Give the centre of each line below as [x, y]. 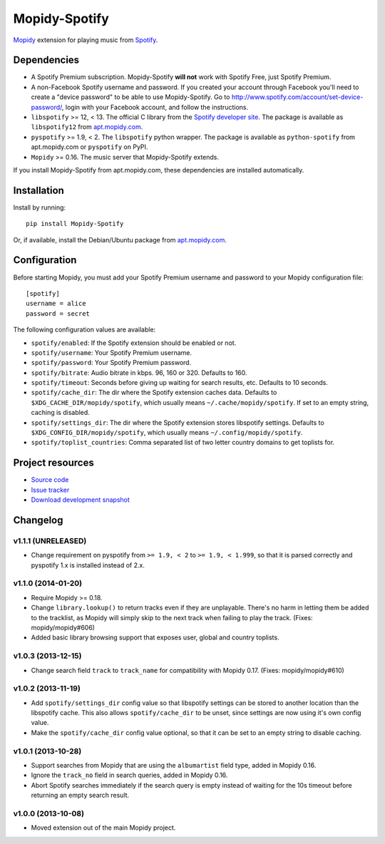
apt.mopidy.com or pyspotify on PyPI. [89, 147]
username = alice [56, 304]
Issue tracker [50, 490]
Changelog [38, 520]
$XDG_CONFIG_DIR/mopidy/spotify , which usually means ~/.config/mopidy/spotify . [167, 433]
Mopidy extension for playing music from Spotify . [86, 40]
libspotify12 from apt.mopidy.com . [87, 127]
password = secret [58, 313]
